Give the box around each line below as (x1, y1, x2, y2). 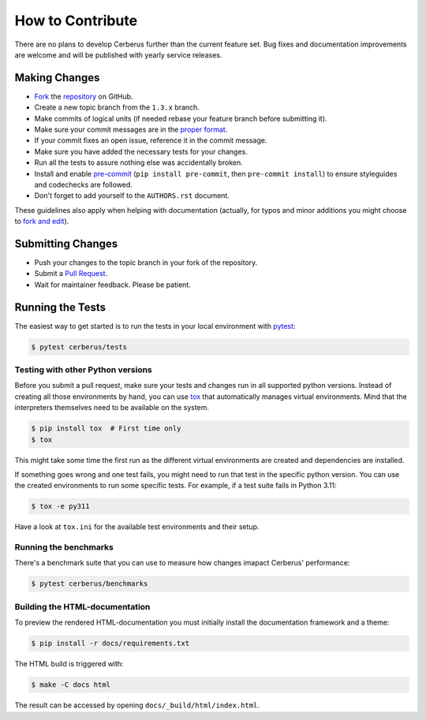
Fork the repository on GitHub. (34, 91, 133, 101)
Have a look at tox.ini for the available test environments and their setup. (14, 522, 260, 532)
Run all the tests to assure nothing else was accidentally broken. (34, 158, 244, 167)
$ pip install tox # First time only (31, 424, 181, 433)
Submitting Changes (14, 237, 118, 250)
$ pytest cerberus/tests (31, 342, 128, 351)
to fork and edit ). (14, 217, 69, 226)
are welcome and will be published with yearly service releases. (14, 50, 222, 59)
